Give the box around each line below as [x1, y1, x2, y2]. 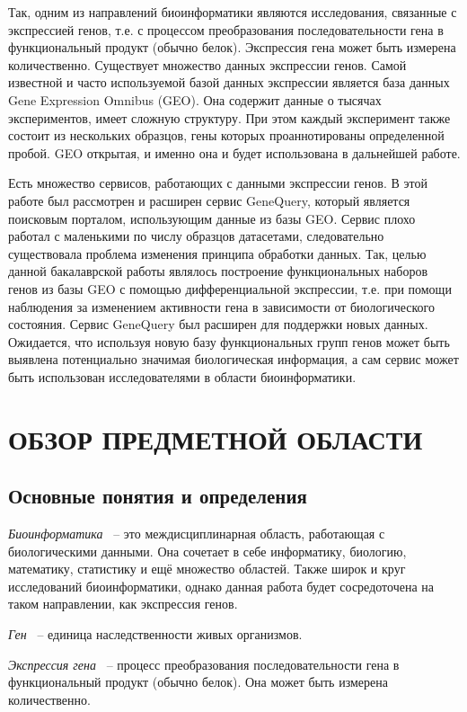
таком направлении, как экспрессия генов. [8, 594, 238, 613]
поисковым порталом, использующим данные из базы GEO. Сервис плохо [8, 209, 416, 227]
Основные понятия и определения [8, 482, 307, 510]
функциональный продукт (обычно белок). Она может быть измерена [8, 672, 388, 691]
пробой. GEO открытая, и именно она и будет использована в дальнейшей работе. [8, 143, 461, 162]
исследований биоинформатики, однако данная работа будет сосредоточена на [8, 576, 434, 595]
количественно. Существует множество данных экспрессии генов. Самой [8, 55, 407, 74]
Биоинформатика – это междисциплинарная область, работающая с [8, 524, 385, 543]
